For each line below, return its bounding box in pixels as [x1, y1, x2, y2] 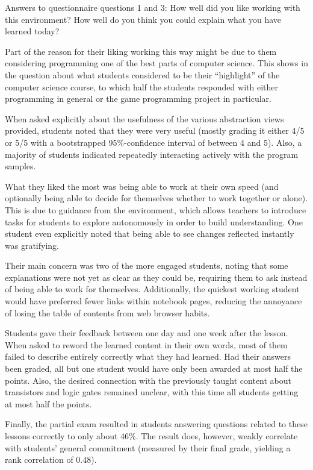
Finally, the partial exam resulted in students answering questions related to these [5, 418, 308, 430]
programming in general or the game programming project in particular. [5, 92, 271, 105]
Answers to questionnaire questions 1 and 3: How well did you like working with [5, 1, 300, 13]
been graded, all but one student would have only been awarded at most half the [5, 362, 303, 375]
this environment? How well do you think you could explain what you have [5, 13, 282, 25]
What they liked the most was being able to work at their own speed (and [5, 180, 279, 192]
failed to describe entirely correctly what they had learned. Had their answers [5, 350, 291, 363]
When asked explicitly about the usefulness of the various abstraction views [5, 112, 284, 125]
